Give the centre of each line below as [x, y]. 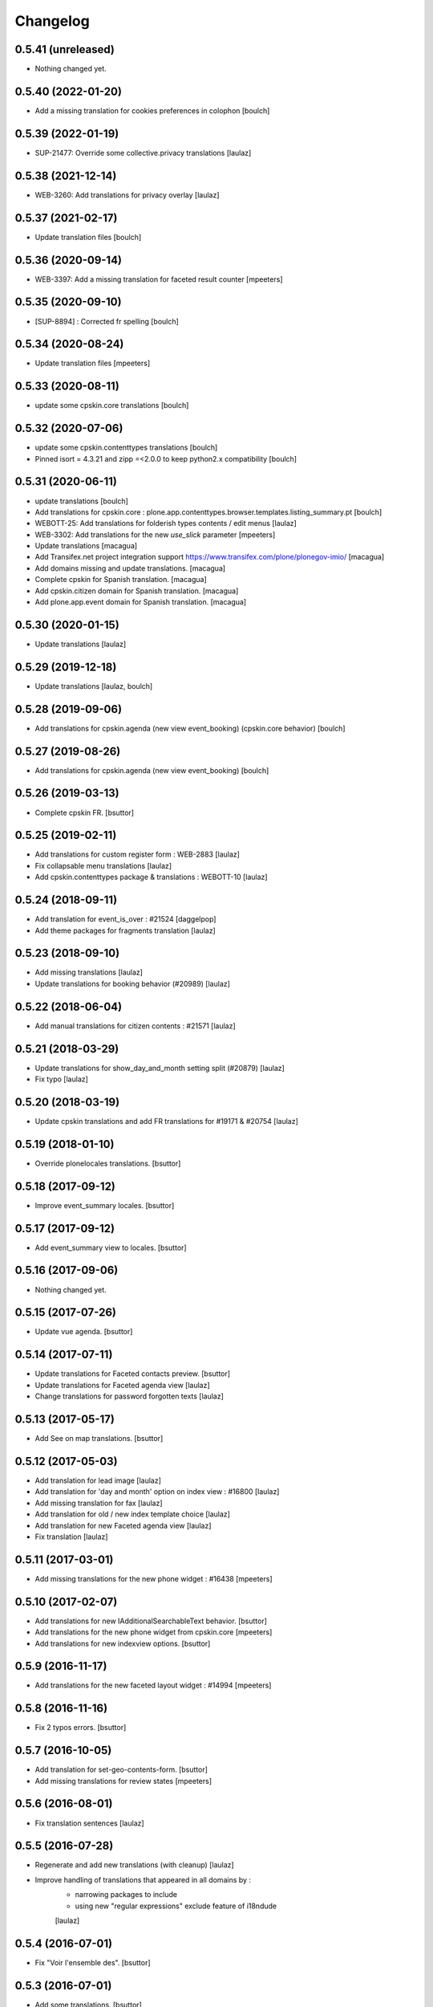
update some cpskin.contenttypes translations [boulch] [126, 448]
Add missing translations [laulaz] [89, 972]
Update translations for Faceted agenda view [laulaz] [122, 1385]
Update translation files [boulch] [88, 237]
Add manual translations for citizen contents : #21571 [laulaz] [135, 1026]
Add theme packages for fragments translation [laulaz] [125, 930]
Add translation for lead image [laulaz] [98, 1480]
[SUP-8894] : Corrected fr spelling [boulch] [107, 321]
